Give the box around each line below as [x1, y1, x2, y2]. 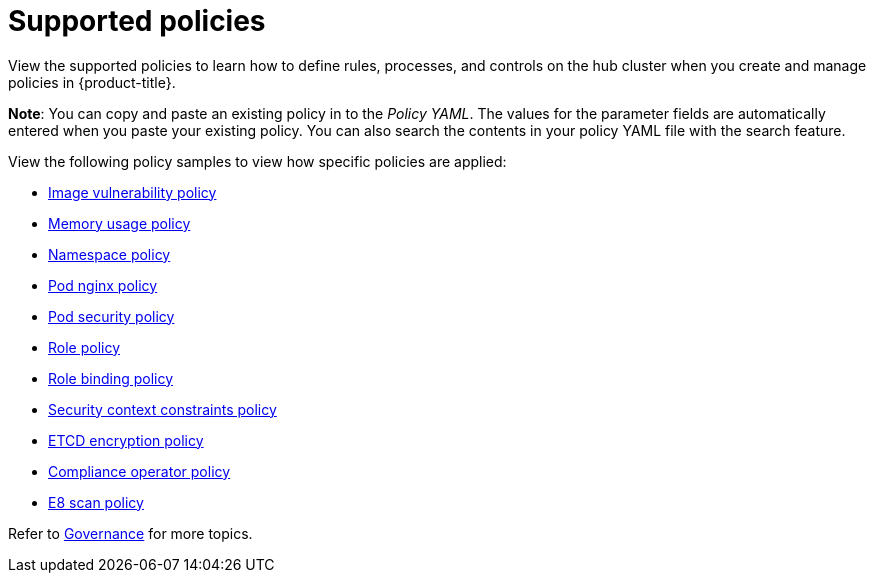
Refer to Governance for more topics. [8, 524, 253, 542]
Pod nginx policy [48, 276, 158, 294]
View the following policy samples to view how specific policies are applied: [8, 152, 507, 170]
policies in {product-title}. [8, 73, 176, 91]
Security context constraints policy [48, 400, 277, 418]
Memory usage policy [48, 214, 191, 232]
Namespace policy [48, 245, 171, 263]
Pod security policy [48, 307, 175, 325]
